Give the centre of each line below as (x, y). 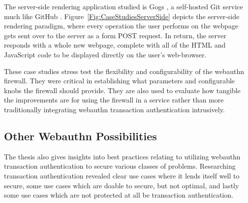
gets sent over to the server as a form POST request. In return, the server (115, 35)
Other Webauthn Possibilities (80, 136)
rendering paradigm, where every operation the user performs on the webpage (121, 26)
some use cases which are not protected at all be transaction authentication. (119, 195)
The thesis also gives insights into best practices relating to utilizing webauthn (122, 156)
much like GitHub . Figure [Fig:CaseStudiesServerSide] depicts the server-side (122, 16)
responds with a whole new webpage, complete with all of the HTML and (115, 45)
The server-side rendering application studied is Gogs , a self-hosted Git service (124, 6)
